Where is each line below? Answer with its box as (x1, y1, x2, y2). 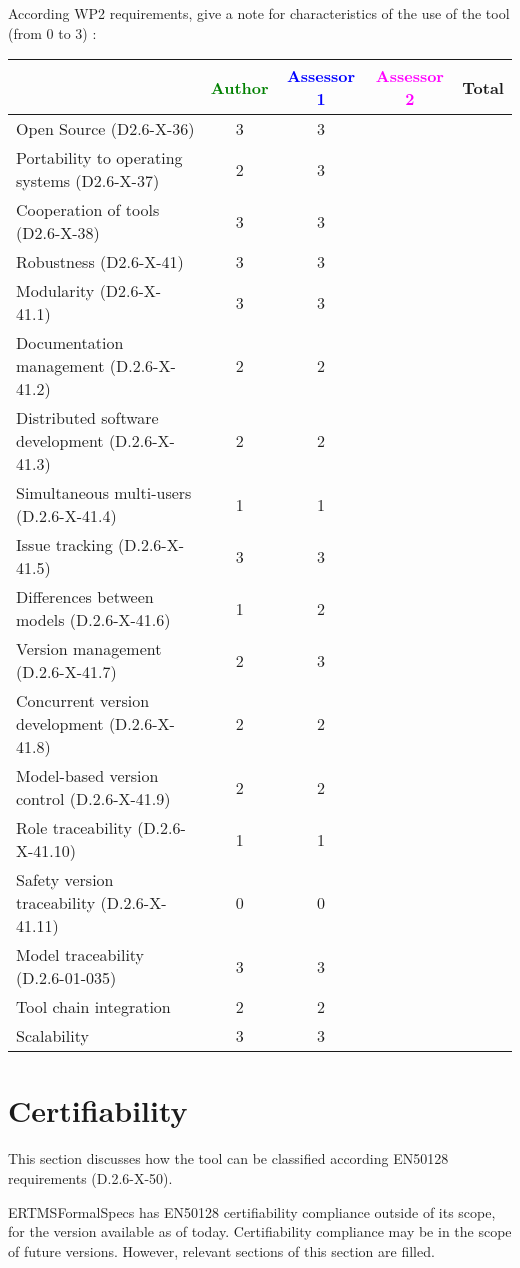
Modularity (16, 279, 95, 303)
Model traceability (16, 943, 145, 967)
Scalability (16, 1024, 89, 1048)
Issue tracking (16, 533, 113, 557)
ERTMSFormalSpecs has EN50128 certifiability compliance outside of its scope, (8, 1201, 496, 1222)
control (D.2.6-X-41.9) (16, 787, 171, 811)
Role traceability (16, 816, 132, 840)
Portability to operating (16, 146, 183, 170)
